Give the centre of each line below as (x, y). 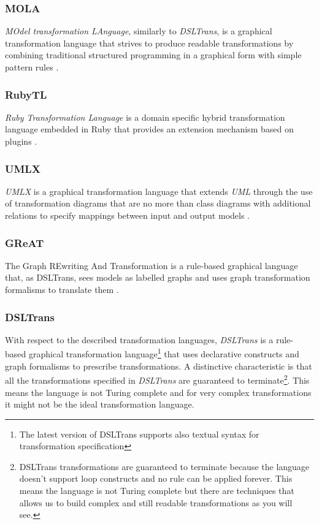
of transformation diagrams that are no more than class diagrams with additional (158, 203)
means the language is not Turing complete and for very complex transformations (158, 392)
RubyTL (26, 94)
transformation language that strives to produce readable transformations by (149, 43)
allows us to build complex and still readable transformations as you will (156, 502)
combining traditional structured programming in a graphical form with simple (153, 55)
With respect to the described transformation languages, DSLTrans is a (139, 339)
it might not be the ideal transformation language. (100, 404)
